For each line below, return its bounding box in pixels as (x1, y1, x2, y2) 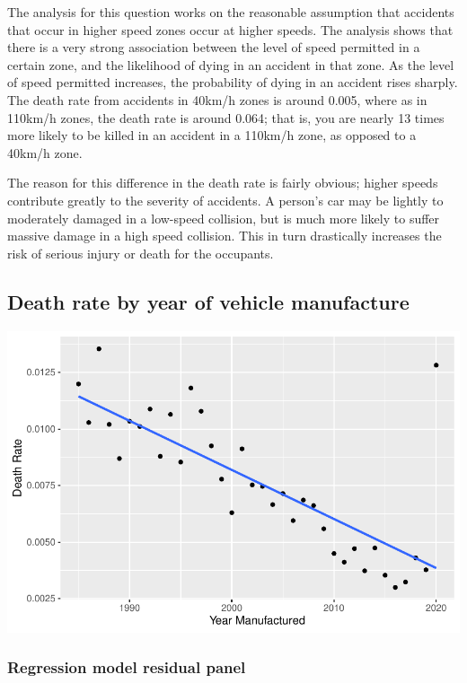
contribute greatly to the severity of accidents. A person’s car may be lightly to (7, 190, 444, 209)
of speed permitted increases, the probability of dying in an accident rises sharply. (7, 73, 458, 92)
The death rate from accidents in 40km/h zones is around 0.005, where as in (7, 90, 427, 109)
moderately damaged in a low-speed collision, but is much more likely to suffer (7, 208, 440, 227)
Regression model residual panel (7, 656, 246, 679)
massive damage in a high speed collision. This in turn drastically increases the (7, 226, 442, 245)
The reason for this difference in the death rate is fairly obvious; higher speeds (7, 173, 438, 192)
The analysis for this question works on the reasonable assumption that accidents (7, 3, 454, 21)
